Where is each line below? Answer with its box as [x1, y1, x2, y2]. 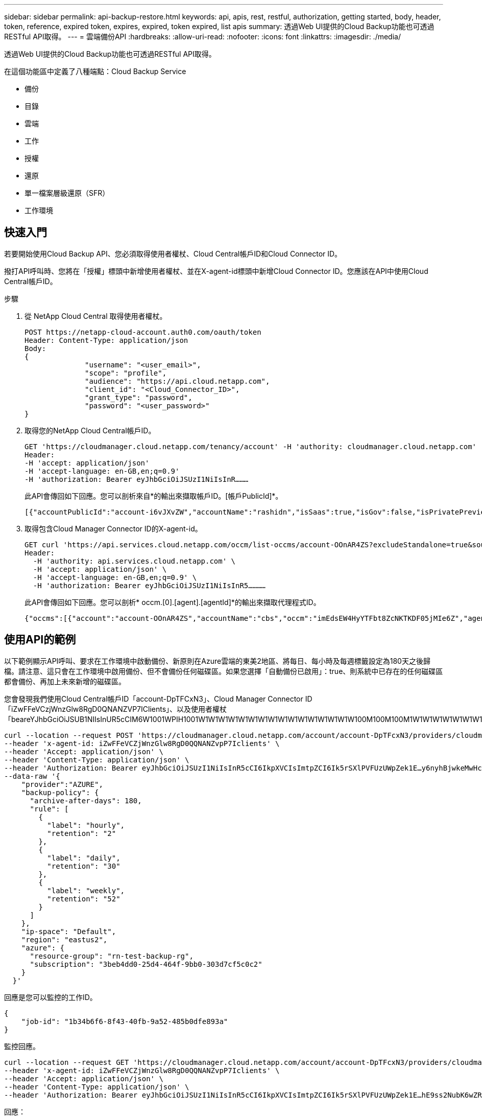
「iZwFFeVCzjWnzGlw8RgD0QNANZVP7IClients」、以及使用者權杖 [4, 704, 227, 713]
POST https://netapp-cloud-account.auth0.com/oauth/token [25, 328, 261, 336]
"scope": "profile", [85, 368, 167, 377]
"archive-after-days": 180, [30, 796, 142, 805]
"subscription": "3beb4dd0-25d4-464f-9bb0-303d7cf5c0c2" [30, 960, 262, 968]
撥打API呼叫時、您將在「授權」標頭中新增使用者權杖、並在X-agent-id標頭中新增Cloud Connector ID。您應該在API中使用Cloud [4, 266, 428, 275]
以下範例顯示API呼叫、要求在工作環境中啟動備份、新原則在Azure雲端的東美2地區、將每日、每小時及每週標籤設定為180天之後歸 [4, 656, 430, 665]
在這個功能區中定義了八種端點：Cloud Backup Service [4, 67, 186, 76]
